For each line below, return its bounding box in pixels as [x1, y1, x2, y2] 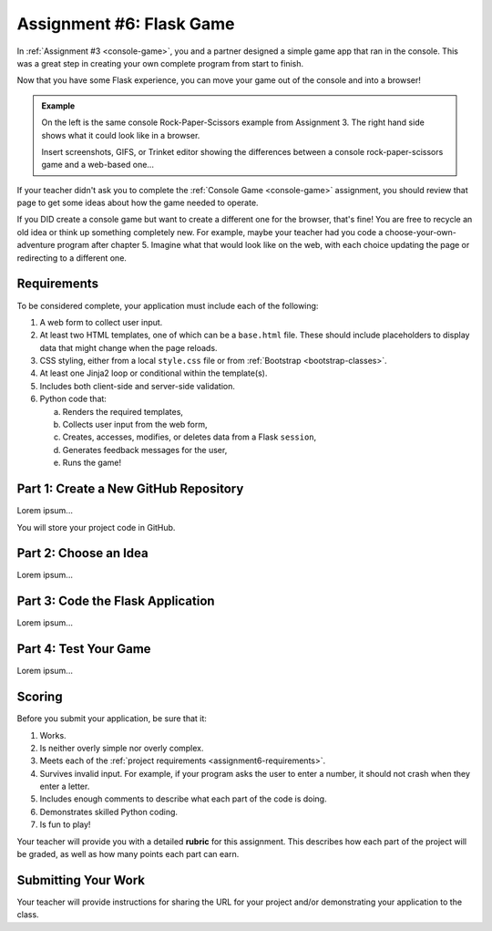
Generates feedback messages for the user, [62, 444, 228, 455]
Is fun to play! [39, 819, 91, 830]
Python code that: [39, 393, 107, 405]
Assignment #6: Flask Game [16, 14, 235, 34]
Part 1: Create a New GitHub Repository [16, 481, 244, 497]
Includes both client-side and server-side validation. [39, 380, 236, 391]
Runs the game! [62, 457, 122, 469]
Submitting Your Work [16, 872, 146, 888]
